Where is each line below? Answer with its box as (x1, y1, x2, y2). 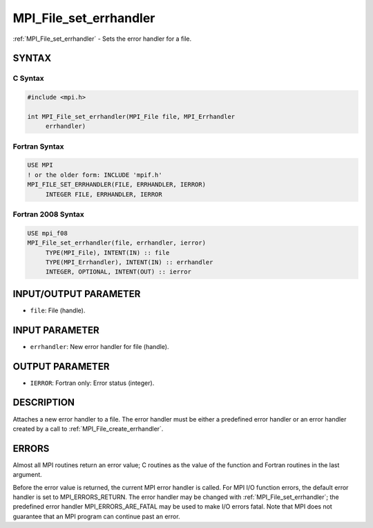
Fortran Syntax (12, 142, 64, 151)
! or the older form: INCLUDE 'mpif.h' (27, 171, 162, 179)
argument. (12, 471, 43, 479)
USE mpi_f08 (27, 229, 68, 237)
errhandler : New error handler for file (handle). (30, 342, 169, 350)
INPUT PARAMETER (12, 324, 99, 336)
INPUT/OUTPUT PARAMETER (12, 287, 141, 300)
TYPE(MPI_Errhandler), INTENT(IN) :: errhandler (45, 258, 213, 266)
